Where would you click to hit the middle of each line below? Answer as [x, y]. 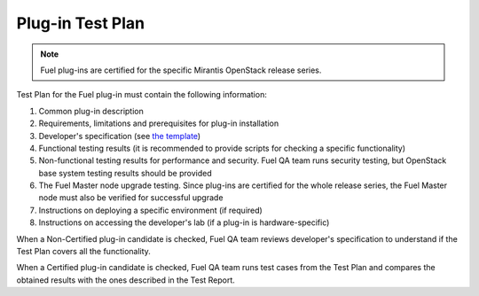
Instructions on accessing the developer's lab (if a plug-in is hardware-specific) [184, 222]
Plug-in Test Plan [81, 23]
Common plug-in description [91, 111]
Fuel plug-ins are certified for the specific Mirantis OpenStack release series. [181, 70]
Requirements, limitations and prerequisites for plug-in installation [159, 123]
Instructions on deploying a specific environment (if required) [151, 210]
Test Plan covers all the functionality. [83, 252]
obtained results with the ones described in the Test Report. [126, 280]
